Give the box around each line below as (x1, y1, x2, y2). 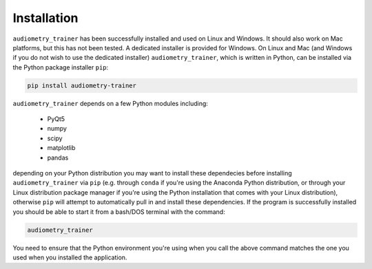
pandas (47, 153, 69, 162)
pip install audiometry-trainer (27, 81, 137, 89)
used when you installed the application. (12, 253, 127, 261)
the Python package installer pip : (12, 63, 109, 72)
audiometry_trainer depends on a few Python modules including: (12, 99, 208, 107)
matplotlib (47, 144, 76, 152)
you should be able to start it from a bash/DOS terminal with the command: (12, 207, 225, 216)
